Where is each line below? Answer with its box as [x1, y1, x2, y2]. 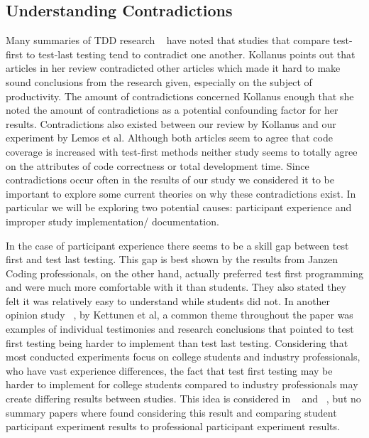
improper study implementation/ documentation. [6, 213, 219, 228]
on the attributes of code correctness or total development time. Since [6, 158, 309, 173]
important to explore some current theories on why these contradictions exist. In [6, 186, 356, 201]
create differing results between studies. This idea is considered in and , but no [6, 391, 361, 406]
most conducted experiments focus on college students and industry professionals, [6, 349, 360, 364]
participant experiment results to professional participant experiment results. [6, 419, 340, 434]
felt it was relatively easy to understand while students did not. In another [6, 293, 331, 308]
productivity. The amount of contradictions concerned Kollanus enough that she [6, 88, 354, 103]
